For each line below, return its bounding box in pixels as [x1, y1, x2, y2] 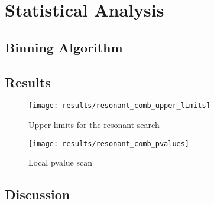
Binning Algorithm [5, 38, 123, 56]
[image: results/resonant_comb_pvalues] [28, 139, 190, 148]
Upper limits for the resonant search [28, 119, 160, 131]
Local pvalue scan [28, 156, 92, 169]
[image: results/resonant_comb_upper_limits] [28, 101, 210, 110]
